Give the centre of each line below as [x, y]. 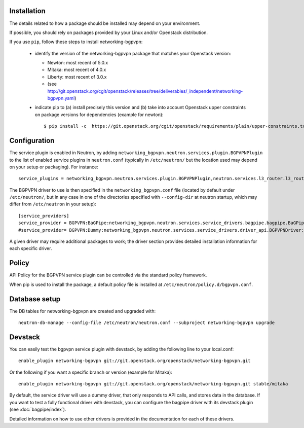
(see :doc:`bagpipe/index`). [38, 409]
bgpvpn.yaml [61, 98]
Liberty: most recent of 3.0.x [77, 77]
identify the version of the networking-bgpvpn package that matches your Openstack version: [133, 53]
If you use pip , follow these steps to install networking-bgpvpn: [76, 42]
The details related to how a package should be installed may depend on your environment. [105, 23]
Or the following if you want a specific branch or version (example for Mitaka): [91, 372]
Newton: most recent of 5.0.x [78, 63]
